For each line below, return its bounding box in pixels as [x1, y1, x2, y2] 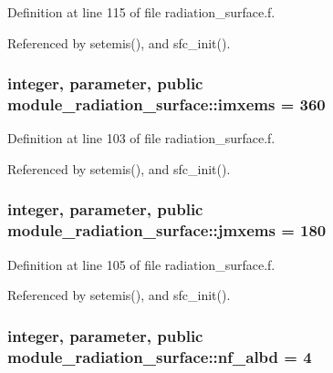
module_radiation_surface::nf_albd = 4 [7, 345, 312, 368]
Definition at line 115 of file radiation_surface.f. [7, 3, 276, 21]
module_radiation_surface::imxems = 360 [7, 93, 326, 116]
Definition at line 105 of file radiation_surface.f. [7, 254, 276, 274]
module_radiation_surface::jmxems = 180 [7, 219, 327, 242]
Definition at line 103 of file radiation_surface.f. [7, 129, 276, 148]
